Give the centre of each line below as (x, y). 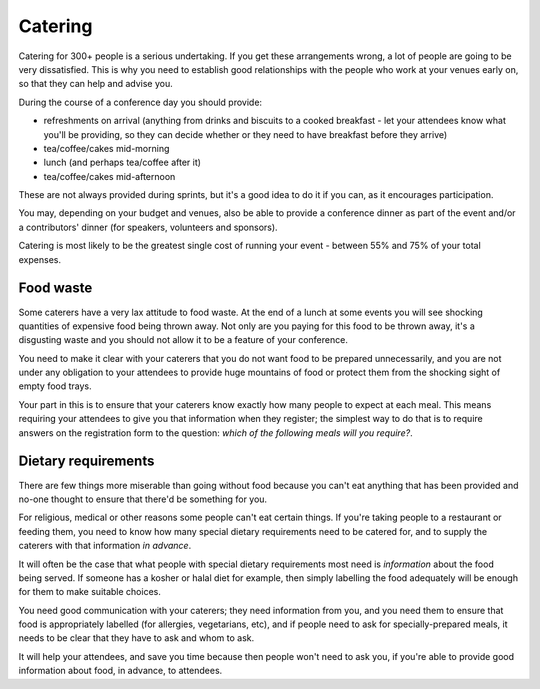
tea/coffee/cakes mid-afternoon (109, 176)
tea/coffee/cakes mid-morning (106, 148)
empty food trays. (55, 386)
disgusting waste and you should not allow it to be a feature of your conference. (183, 340)
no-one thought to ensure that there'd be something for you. (143, 499)
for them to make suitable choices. (90, 592)
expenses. (40, 259)
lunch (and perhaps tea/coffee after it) (122, 162)
